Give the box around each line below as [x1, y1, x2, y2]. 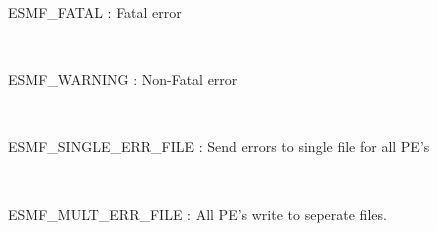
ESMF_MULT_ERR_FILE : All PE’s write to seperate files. [8, 203, 387, 224]
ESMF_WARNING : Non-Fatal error [8, 69, 238, 90]
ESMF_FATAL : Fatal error [8, 2, 182, 22]
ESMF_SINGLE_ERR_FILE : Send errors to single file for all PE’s [8, 136, 430, 157]
